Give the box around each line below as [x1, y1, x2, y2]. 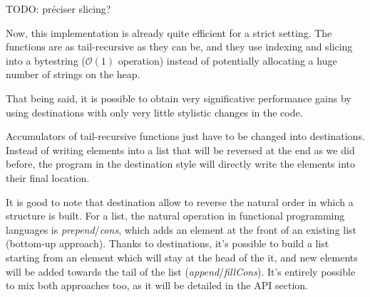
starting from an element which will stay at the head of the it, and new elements [6, 249, 358, 264]
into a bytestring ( [6, 53, 86, 67]
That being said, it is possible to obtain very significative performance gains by [6, 90, 351, 105]
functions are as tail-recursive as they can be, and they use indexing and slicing [6, 39, 353, 54]
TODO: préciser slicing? [6, 1, 111, 16]
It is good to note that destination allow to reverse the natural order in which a [6, 194, 354, 209]
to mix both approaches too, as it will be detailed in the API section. [6, 278, 308, 293]
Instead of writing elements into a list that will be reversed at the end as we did [6, 142, 355, 157]
